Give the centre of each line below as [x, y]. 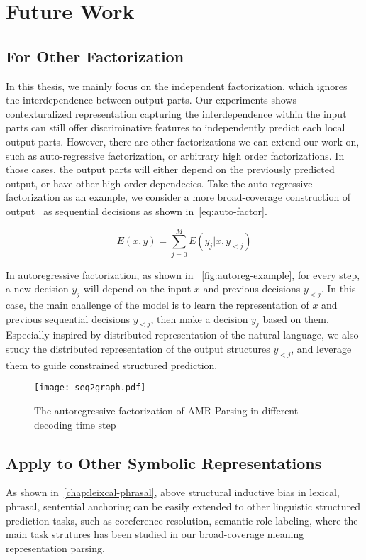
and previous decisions [252, 289]
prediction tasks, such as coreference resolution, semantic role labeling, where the [182, 520]
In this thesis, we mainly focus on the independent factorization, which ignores [177, 86]
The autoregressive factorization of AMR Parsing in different [166, 411]
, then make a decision [199, 318]
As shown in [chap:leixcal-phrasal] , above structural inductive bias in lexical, [173, 492]
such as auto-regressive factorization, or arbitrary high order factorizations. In [175, 155]
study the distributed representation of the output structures [138, 349]
